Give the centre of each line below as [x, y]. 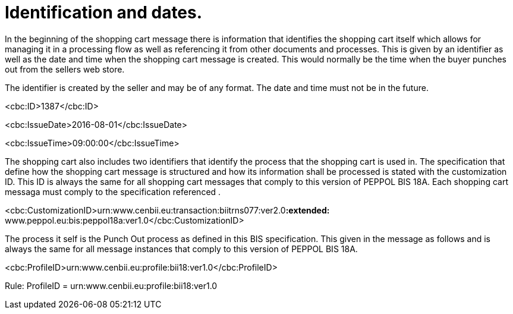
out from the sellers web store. [65, 69]
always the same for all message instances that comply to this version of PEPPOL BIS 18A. [181, 249]
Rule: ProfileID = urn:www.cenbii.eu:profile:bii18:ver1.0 [111, 285]
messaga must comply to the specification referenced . [113, 191]
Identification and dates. [104, 12]
